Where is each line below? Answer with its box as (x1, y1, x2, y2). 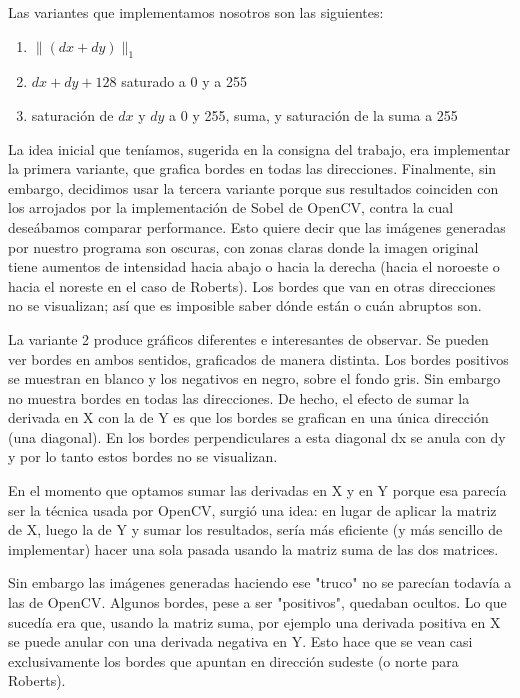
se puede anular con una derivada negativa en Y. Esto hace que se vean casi (8, 631, 473, 652)
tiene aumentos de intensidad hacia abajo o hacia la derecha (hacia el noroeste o (8, 256, 500, 277)
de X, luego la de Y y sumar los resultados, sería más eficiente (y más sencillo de (8, 519, 503, 540)
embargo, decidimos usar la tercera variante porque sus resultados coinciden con (8, 177, 499, 198)
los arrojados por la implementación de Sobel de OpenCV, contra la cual (8, 197, 454, 218)
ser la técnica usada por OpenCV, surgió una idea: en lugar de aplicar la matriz (8, 499, 497, 520)
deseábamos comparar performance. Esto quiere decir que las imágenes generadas (8, 216, 506, 237)
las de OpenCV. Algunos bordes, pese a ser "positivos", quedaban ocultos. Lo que (8, 592, 507, 613)
